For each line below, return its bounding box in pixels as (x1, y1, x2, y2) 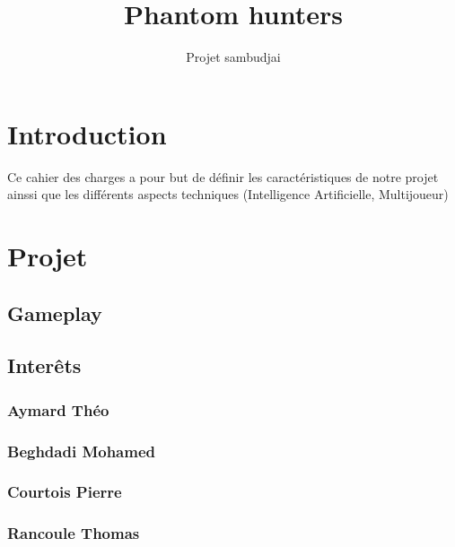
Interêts (7, 352, 82, 379)
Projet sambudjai (186, 48, 281, 66)
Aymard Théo (7, 398, 109, 421)
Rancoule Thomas (7, 522, 140, 544)
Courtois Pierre (7, 481, 122, 503)
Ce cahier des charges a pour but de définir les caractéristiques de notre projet (7, 167, 439, 186)
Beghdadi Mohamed (7, 439, 156, 462)
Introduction (7, 115, 167, 152)
